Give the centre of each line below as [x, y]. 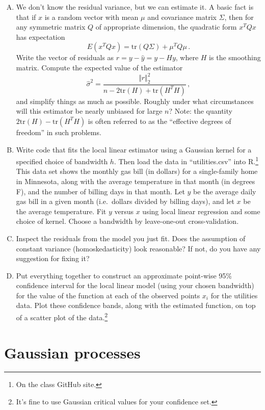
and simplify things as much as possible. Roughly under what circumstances [135, 101]
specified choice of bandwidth [62, 161]
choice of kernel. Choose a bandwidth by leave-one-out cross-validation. [127, 221]
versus [124, 211]
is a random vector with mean [91, 17]
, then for [239, 17]
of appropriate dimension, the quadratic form [166, 27]
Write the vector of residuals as [65, 57]
